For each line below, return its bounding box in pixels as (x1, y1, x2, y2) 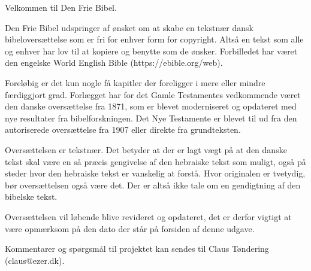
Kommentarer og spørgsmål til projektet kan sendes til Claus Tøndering (5, 242, 269, 255)
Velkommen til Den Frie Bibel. (5, 1, 117, 13)
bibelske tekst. (5, 190, 58, 203)
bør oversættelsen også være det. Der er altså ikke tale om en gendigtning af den (5, 178, 301, 191)
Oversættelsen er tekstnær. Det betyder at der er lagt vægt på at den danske (5, 143, 287, 156)
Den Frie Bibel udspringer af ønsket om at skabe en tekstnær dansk (5, 21, 253, 34)
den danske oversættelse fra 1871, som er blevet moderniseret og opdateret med (5, 100, 297, 112)
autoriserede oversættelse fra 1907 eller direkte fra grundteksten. (5, 123, 241, 136)
